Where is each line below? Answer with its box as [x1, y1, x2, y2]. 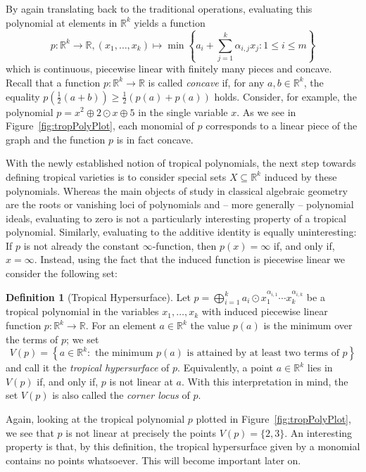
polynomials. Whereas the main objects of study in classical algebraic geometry [6, 183, 348, 198]
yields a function [134, 15, 206, 30]
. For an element [85, 318, 156, 333]
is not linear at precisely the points [65, 425, 217, 440]
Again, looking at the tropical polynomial [6, 412, 185, 426]
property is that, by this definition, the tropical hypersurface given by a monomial [6, 439, 360, 454]
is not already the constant [23, 238, 140, 253]
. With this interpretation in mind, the [181, 374, 348, 388]
